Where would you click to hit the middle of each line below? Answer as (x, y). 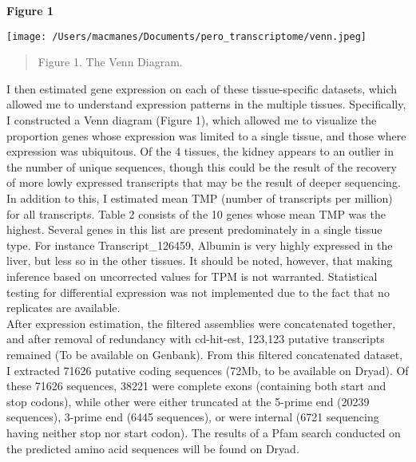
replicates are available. (63, 308)
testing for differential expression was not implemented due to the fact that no (198, 292)
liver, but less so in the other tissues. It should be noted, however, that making (200, 261)
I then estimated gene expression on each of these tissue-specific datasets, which (202, 88)
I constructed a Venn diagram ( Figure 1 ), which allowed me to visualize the (192, 120)
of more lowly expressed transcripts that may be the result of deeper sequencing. (204, 182)
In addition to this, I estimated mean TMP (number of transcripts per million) (200, 198)
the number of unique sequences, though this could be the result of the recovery (202, 166)
